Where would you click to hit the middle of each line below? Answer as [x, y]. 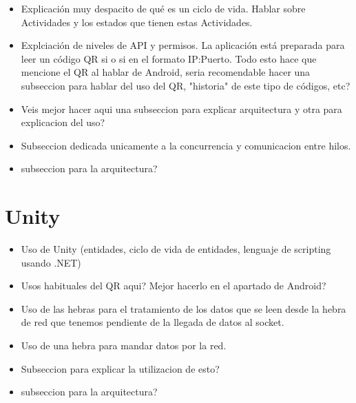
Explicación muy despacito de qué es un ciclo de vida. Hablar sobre [163, 8]
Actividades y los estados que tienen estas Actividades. [137, 22]
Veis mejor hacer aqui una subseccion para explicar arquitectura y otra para [181, 108]
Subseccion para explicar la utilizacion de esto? [120, 368]
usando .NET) [51, 262]
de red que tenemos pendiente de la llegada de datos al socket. [153, 322]
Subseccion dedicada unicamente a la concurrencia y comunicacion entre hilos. [186, 145]
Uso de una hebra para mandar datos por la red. [124, 345]
